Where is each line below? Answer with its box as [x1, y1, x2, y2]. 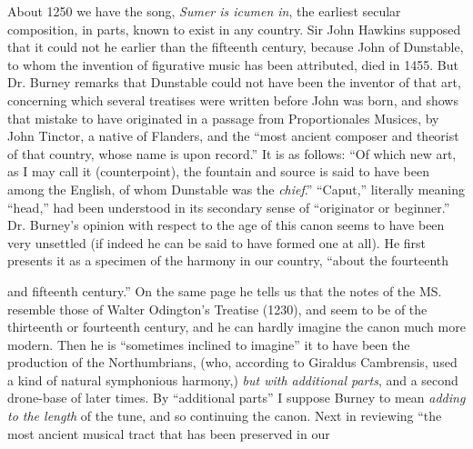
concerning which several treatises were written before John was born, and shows [7, 90, 458, 109]
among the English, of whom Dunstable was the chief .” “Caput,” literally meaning [7, 179, 465, 198]
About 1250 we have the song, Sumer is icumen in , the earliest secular [7, 2, 401, 20]
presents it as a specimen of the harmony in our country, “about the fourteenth [7, 251, 449, 270]
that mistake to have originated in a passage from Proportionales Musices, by [7, 108, 439, 127]
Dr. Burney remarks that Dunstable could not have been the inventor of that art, [7, 73, 461, 92]
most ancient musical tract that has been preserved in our [7, 424, 330, 443]
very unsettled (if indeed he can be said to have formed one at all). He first [7, 233, 426, 252]
